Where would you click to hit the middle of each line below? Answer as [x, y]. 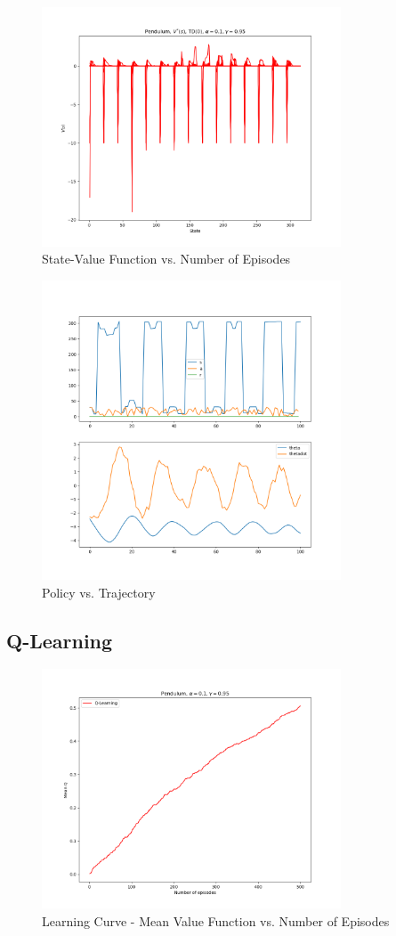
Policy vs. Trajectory [99, 592]
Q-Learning [60, 640]
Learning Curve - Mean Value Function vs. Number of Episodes [216, 920]
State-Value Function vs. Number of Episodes [166, 259]
